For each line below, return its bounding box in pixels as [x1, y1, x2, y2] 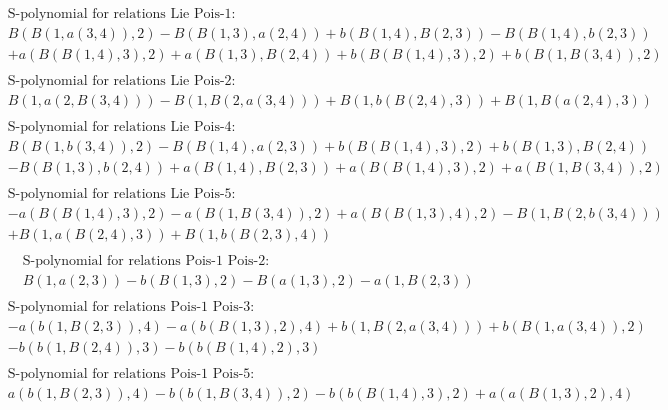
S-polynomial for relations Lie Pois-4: [7, 119, 236, 134]
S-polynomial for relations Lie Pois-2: [7, 73, 236, 88]
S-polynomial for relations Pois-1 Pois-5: [7, 367, 255, 382]
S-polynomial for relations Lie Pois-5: [7, 186, 236, 201]
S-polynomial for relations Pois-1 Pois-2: [22, 254, 270, 268]
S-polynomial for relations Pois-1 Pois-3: [7, 300, 255, 315]
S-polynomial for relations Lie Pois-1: [7, 6, 236, 21]
